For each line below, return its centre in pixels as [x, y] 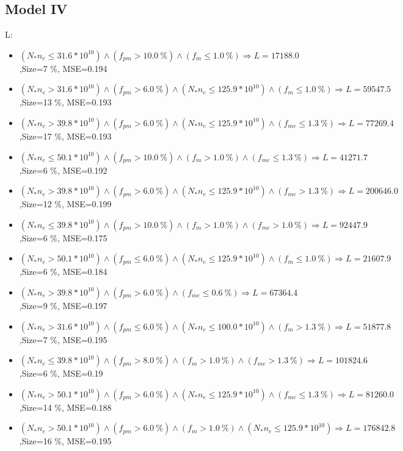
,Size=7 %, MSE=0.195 [63, 339]
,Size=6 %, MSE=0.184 [63, 272]
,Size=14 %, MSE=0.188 [65, 407]
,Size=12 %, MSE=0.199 [65, 204]
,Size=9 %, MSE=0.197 [63, 305]
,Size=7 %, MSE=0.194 [63, 68]
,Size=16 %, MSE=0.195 [65, 441]
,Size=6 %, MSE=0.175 [63, 237]
